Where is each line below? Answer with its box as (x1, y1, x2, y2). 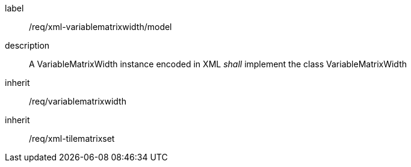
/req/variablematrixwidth (29, 96, 126, 106)
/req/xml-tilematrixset (29, 133, 115, 144)
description (5, 40, 50, 50)
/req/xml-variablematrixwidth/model (29, 22, 172, 32)
